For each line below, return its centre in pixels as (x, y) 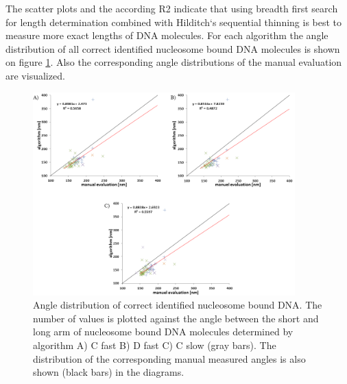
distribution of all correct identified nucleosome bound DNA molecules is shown (173, 48)
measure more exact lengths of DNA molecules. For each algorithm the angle (167, 35)
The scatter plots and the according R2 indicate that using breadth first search (172, 8)
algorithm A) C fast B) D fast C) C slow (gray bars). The (155, 345)
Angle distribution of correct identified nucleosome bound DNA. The (178, 305)
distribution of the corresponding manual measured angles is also (169, 358)
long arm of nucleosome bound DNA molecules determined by (163, 332)
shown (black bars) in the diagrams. (109, 372)
